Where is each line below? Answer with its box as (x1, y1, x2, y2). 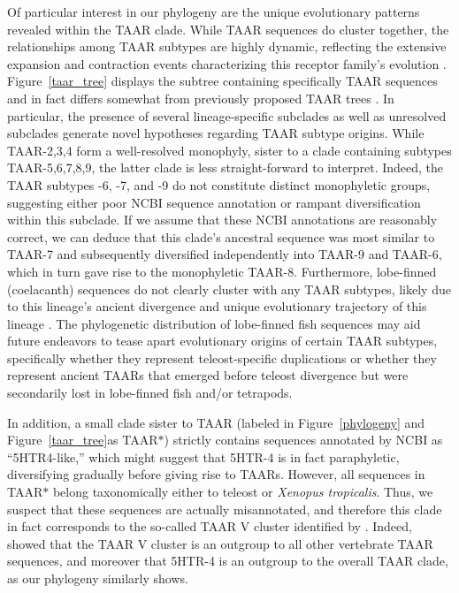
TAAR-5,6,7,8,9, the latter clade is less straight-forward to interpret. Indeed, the (7, 158, 444, 177)
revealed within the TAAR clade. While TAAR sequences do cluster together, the (7, 19, 449, 38)
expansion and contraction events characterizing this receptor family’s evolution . (7, 54, 447, 72)
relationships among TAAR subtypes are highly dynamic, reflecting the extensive (7, 37, 447, 56)
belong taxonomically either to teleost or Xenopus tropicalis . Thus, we (52, 483, 433, 501)
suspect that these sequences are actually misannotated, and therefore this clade (7, 499, 442, 518)
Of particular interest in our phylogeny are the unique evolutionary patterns (7, 3, 420, 20)
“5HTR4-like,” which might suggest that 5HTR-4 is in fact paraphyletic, (7, 447, 400, 466)
